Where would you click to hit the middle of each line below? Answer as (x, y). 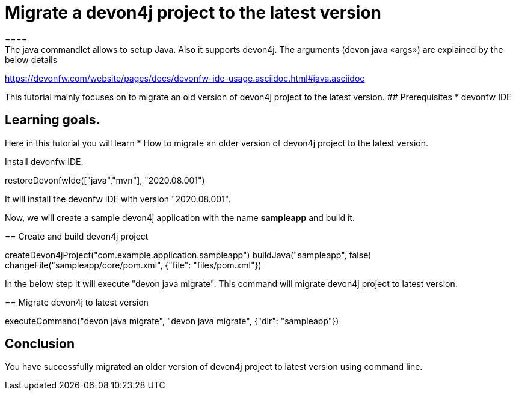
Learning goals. (53, 120)
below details (31, 59)
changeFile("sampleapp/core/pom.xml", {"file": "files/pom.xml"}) (133, 265)
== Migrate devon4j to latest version (77, 302)
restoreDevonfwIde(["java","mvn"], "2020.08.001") (105, 180)
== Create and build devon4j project (77, 236)
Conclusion (40, 344)
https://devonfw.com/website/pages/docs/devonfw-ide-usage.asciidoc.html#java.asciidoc (185, 78)
